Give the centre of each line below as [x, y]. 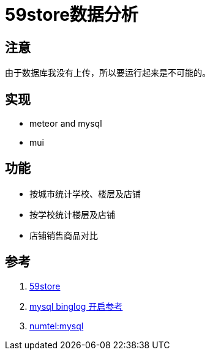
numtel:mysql [57, 326]
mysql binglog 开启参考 [76, 306]
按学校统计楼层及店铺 [72, 214]
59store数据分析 [72, 15]
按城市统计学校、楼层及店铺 [85, 193]
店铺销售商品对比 [64, 235]
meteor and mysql [66, 124]
